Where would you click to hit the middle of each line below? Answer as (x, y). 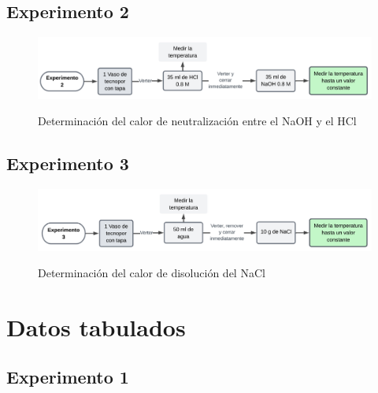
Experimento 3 (68, 163)
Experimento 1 (68, 377)
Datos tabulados (96, 326)
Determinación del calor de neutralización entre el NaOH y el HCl (197, 121)
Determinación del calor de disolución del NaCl (152, 273)
